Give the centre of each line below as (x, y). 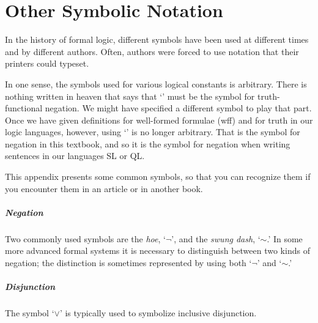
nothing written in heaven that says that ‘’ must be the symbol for (130, 96)
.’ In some (285, 238)
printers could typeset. (47, 63)
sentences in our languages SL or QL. (75, 156)
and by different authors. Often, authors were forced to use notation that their (152, 51)
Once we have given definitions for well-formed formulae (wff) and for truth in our (159, 120)
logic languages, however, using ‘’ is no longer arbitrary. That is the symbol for (153, 132)
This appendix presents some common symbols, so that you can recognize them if (158, 176)
